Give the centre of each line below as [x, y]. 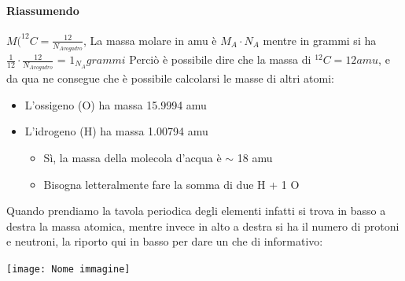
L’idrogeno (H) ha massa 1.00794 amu [116, 131]
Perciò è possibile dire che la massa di [220, 59]
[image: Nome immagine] [68, 270]
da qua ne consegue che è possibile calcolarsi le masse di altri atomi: [170, 78]
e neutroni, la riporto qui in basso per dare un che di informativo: [165, 241]
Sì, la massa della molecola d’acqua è [133, 158]
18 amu [255, 158]
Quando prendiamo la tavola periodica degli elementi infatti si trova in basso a [196, 211]
